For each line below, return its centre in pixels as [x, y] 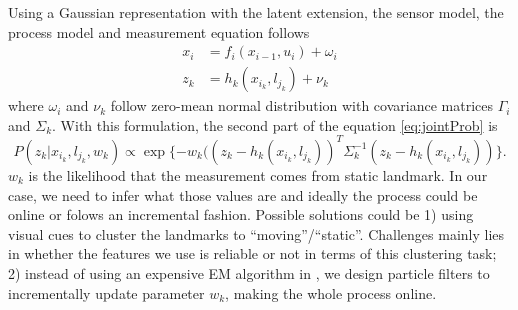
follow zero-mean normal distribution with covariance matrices [301, 105]
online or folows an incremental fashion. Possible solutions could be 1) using [241, 214]
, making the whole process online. [331, 292]
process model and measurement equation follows [159, 31]
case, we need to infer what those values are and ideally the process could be [243, 194]
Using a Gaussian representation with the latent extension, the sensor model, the [256, 12]
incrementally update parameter [106, 292]
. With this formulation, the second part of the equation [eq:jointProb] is [275, 124]
